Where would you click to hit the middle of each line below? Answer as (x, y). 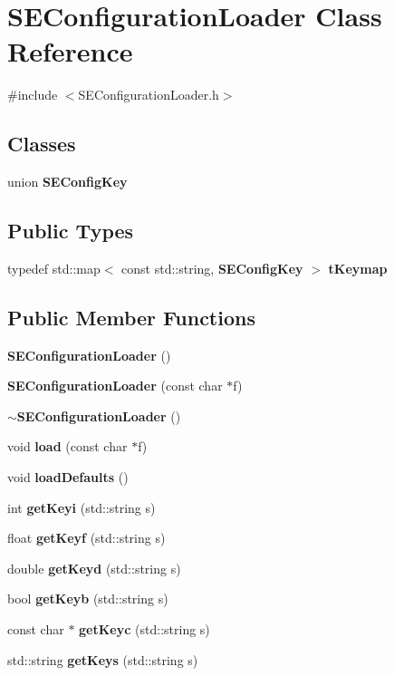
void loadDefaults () (68, 477)
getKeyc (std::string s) (144, 629)
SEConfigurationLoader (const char (115, 386)
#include (33, 95)
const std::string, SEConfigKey (212, 268)
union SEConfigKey (67, 182)
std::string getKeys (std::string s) (103, 659)
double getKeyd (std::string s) (94, 568)
